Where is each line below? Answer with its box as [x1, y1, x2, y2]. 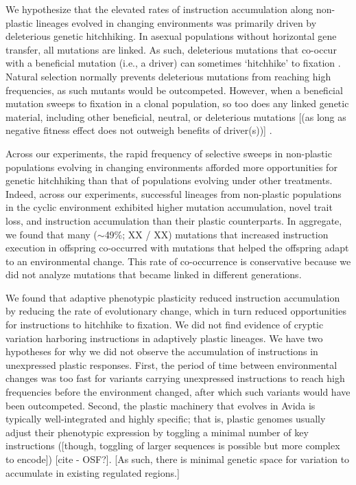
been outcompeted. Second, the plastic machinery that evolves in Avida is [5, 398, 316, 412]
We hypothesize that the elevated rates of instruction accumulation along [5, 2, 313, 16]
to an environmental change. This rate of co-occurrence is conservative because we [5, 253, 351, 268]
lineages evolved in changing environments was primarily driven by [36, 15, 317, 30]
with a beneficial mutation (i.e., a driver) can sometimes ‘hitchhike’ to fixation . [5, 56, 341, 70]
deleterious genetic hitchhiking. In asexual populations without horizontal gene [5, 29, 337, 43]
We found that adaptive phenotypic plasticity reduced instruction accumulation [5, 290, 340, 304]
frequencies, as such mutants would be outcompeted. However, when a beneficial [5, 82, 343, 97]
